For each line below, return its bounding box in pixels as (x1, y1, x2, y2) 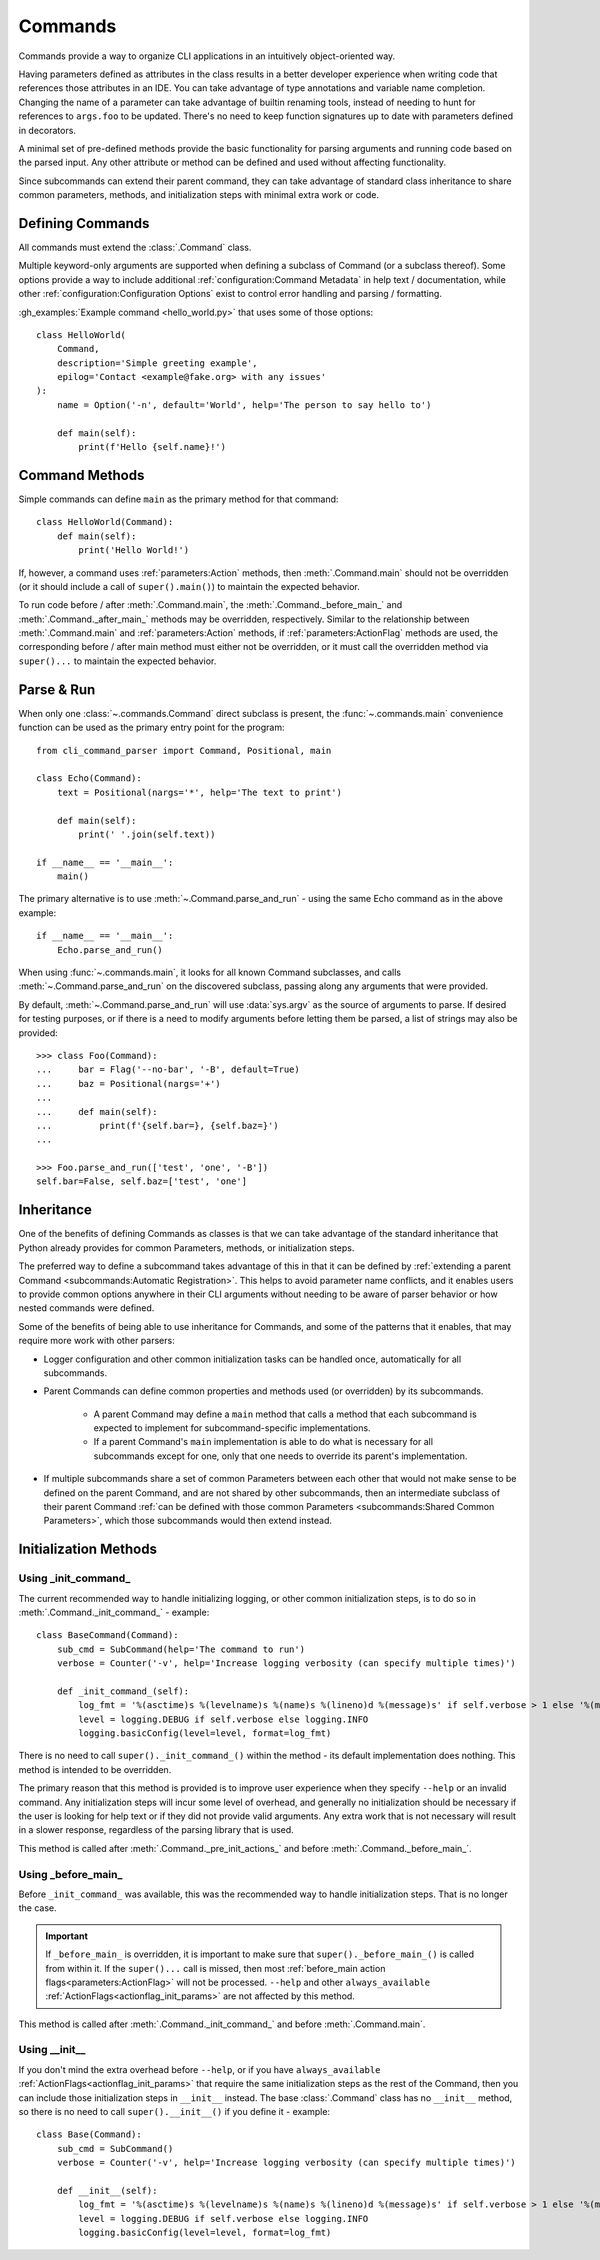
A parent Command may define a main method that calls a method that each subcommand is (93, 1408, 477, 1420)
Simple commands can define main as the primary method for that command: (18, 493, 339, 505)
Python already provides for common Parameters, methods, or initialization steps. (18, 1241, 355, 1254)
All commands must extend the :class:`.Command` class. (18, 241, 252, 253)
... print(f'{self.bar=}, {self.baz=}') (36, 1120, 279, 1131)
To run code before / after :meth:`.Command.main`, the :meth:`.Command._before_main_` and (18, 599, 403, 611)
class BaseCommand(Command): (36, 1630, 179, 1641)
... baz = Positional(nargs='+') (36, 1078, 222, 1089)
